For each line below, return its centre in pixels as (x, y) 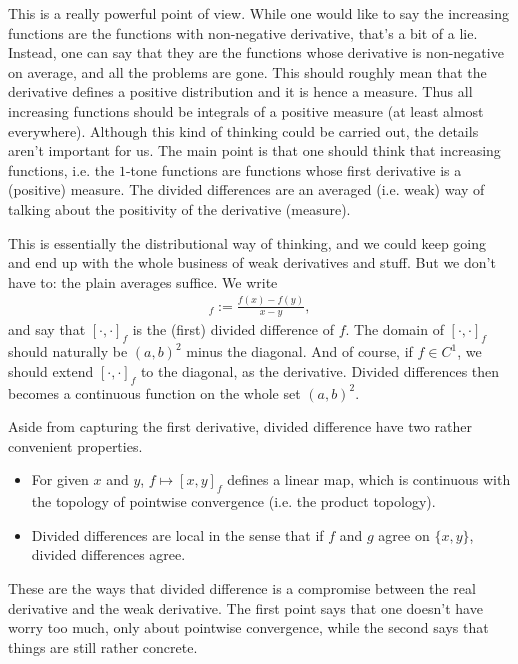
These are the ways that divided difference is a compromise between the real (242, 588)
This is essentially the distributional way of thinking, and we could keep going (247, 242)
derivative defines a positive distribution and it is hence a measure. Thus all (240, 91)
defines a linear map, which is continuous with (369, 479)
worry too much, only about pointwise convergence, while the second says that (248, 627)
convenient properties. (75, 445)
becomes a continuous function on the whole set (154, 392)
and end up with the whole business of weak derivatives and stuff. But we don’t (252, 262)
